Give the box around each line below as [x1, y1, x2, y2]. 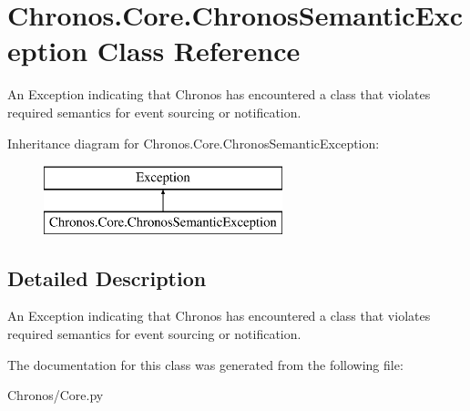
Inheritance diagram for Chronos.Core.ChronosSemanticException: [7, 133, 380, 152]
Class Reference [97, 32, 301, 69]
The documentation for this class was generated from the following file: [7, 354, 404, 374]
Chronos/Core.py [7, 385, 104, 405]
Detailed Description [7, 263, 207, 292]
